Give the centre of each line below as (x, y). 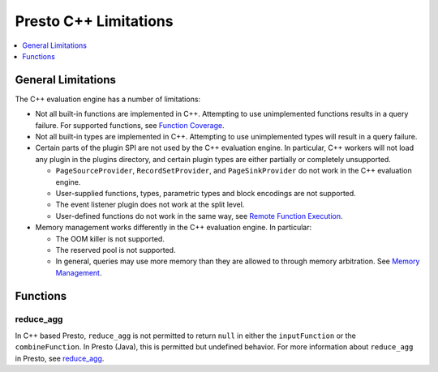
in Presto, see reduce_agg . (60, 358)
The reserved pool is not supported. (116, 250)
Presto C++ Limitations (94, 21)
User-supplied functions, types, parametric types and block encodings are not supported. (206, 193)
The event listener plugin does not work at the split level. (150, 205)
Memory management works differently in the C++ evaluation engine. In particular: (174, 228)
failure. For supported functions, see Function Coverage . (130, 125)
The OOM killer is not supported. (110, 238)
